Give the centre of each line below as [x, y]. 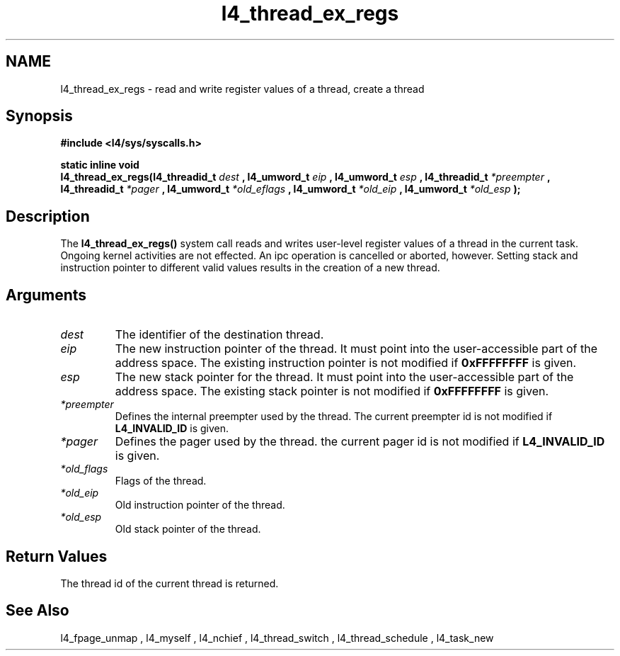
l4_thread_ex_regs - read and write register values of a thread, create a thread [242, 89]
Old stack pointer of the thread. [188, 529]
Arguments [46, 295]
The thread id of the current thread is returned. [170, 583]
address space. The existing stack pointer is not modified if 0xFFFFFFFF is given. [332, 391]
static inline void [100, 165]
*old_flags [84, 469]
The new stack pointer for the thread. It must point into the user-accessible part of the [344, 377]
